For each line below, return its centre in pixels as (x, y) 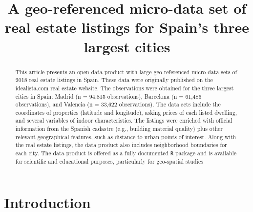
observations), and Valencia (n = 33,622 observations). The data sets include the (118, 104)
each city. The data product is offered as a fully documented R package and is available (126, 153)
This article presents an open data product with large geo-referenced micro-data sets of (126, 72)
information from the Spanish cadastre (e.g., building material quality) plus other (119, 129)
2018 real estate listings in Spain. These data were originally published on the (114, 80)
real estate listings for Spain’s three (127, 27)
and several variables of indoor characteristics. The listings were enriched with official (124, 120)
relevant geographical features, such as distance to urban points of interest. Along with (126, 137)
